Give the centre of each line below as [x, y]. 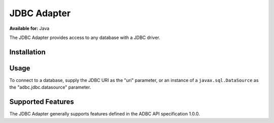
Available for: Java [29, 28]
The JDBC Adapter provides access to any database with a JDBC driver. [85, 37]
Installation [27, 52]
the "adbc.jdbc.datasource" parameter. [50, 87]
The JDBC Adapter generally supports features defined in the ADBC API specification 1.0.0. [105, 114]
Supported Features [42, 102]
